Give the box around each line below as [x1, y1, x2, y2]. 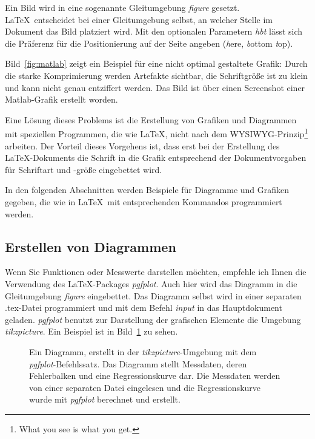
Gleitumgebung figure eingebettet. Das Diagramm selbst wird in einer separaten [5, 289, 302, 302]
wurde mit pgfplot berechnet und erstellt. [29, 393, 181, 406]
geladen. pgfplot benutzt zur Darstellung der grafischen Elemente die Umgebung [5, 313, 301, 325]
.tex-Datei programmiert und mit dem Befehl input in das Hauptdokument [5, 301, 282, 314]
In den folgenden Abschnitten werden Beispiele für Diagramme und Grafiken [5, 183, 290, 196]
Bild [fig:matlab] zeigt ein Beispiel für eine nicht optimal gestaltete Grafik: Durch [5, 57, 308, 70]
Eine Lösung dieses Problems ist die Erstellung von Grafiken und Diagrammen [5, 113, 297, 126]
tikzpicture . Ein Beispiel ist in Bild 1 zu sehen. [5, 325, 178, 338]
